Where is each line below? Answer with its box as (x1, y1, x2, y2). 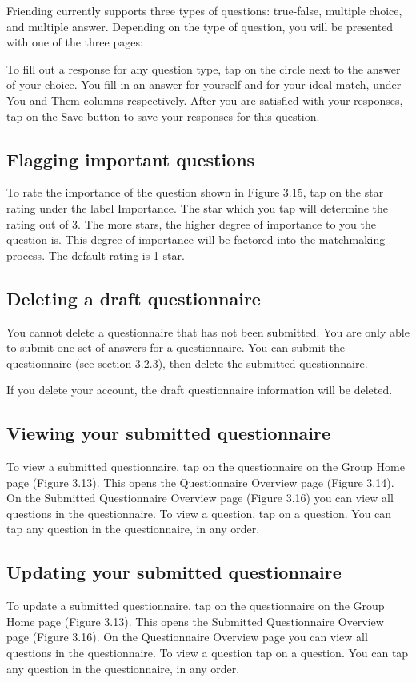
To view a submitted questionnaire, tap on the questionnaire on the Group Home (6, 458, 405, 475)
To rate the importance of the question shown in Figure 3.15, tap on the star (6, 184, 384, 201)
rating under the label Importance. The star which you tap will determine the (6, 199, 389, 216)
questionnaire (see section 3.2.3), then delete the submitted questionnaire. (6, 354, 368, 371)
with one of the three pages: (6, 34, 143, 50)
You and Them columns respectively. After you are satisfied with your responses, (6, 91, 403, 108)
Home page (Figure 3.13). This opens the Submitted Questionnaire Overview (6, 612, 384, 629)
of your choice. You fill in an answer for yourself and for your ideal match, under (6, 76, 402, 93)
